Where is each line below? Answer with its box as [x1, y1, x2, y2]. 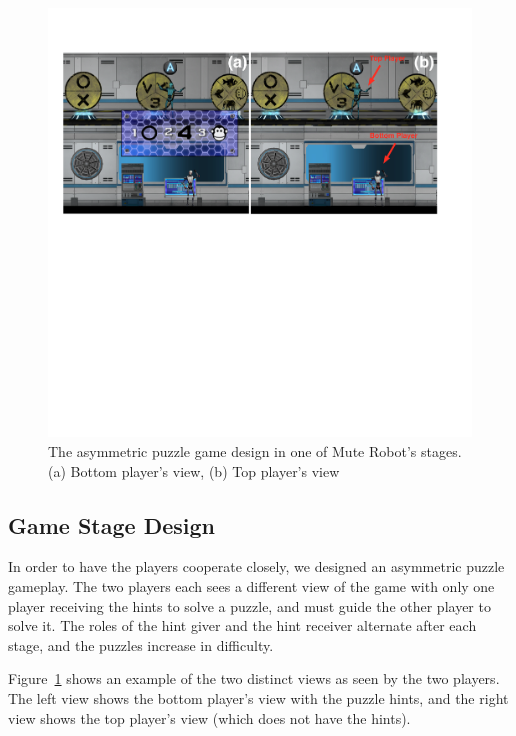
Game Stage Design [8, 509, 215, 540]
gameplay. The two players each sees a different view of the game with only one [8, 576, 495, 597]
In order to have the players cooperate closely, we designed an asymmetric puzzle [8, 556, 505, 577]
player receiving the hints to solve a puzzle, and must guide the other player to [8, 595, 491, 616]
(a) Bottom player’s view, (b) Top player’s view [48, 460, 340, 481]
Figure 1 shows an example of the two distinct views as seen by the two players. [8, 668, 500, 689]
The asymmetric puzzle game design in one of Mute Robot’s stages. [48, 441, 462, 462]
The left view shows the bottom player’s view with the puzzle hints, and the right [8, 687, 509, 708]
